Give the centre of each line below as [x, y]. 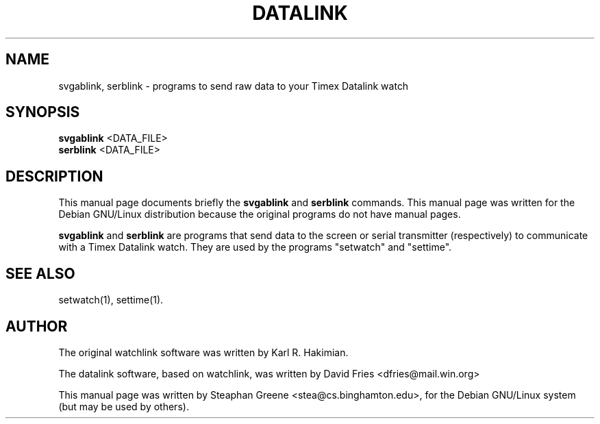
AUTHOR [37, 326]
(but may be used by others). [124, 406]
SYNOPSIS [43, 112]
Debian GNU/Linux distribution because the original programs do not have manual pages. [260, 214]
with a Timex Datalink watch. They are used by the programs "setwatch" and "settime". [255, 247]
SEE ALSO [40, 273]
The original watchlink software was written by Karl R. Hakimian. [203, 352]
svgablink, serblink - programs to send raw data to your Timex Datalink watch [234, 86]
